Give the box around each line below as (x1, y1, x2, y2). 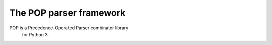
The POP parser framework (9, 7, 126, 18)
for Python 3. (22, 31, 49, 37)
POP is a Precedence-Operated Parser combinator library (9, 25, 129, 31)
